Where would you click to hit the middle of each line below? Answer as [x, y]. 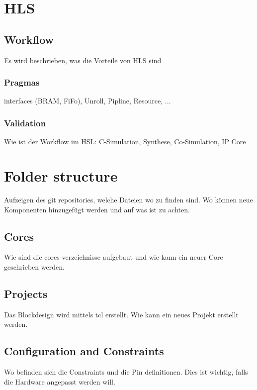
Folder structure [61, 175]
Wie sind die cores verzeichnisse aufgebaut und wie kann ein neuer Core [114, 257]
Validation [25, 123]
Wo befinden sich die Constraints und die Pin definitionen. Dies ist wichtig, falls [126, 372]
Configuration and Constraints [84, 351]
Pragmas [22, 82]
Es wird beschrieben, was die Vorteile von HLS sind [83, 60]
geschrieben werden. [34, 266]
